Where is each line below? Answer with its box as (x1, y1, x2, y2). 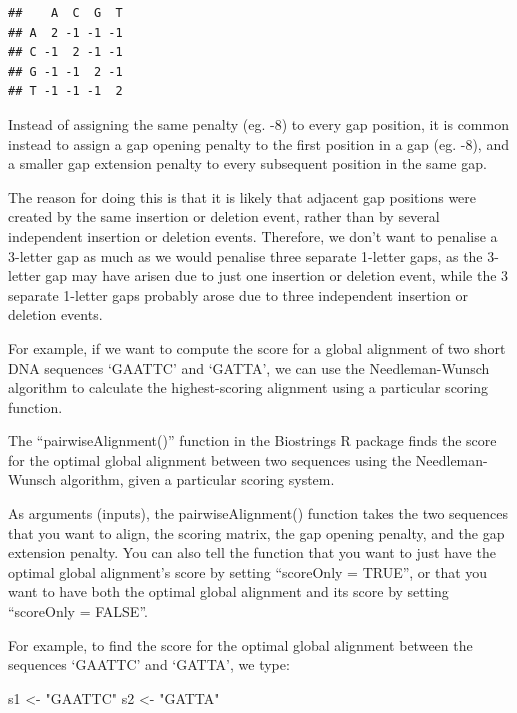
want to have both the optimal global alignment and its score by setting (8, 581, 449, 602)
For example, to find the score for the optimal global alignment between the (8, 634, 473, 655)
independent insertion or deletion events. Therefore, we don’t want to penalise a (8, 225, 498, 246)
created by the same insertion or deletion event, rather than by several (8, 206, 440, 227)
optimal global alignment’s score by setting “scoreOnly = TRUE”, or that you (8, 561, 488, 582)
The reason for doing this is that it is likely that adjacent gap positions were (8, 186, 477, 207)
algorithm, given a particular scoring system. (60, 469, 335, 490)
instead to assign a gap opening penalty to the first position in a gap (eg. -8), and (8, 133, 509, 154)
